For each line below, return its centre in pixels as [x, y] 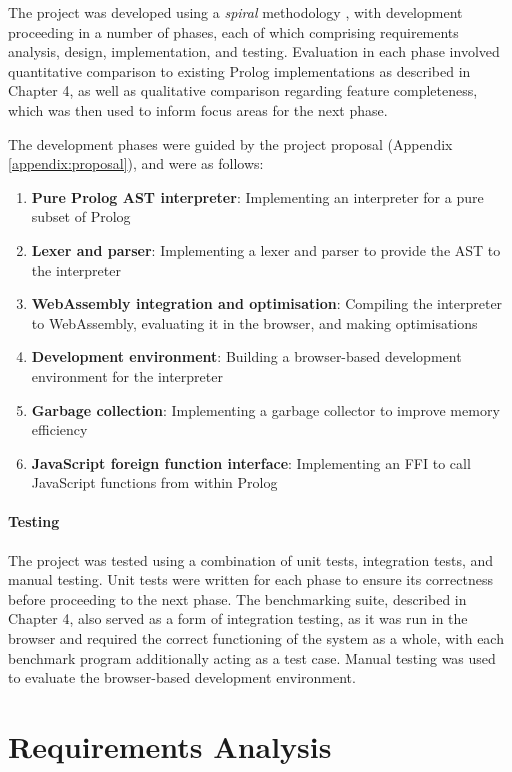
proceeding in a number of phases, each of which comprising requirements [233, 31]
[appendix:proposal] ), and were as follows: [136, 163]
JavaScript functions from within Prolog [154, 482]
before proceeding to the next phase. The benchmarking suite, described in [237, 598]
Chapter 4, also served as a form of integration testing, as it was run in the [238, 618]
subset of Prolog [81, 216]
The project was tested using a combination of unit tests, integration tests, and [251, 559]
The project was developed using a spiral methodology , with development [235, 12]
